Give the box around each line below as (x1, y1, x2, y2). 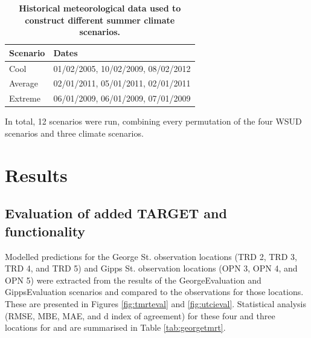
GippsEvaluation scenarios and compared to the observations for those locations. (5, 285, 304, 298)
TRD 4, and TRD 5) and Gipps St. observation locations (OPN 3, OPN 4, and (5, 262, 298, 275)
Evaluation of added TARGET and (5, 204, 227, 223)
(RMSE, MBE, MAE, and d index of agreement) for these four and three (5, 309, 275, 322)
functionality (5, 221, 86, 240)
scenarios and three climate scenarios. (5, 127, 144, 139)
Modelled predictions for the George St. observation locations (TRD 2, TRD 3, (5, 250, 297, 262)
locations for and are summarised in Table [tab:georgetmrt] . (5, 321, 226, 334)
